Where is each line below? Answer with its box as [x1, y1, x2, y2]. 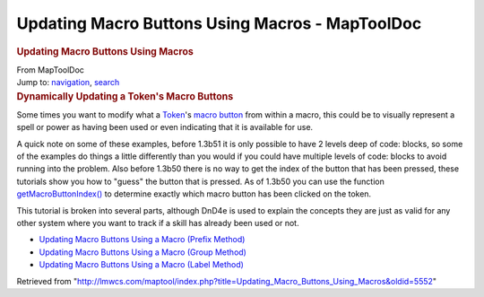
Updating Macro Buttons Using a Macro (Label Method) [39, 259, 244, 270]
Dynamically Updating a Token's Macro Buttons [16, 90, 234, 102]
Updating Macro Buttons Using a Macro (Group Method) [39, 247, 246, 258]
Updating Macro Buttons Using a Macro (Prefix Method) [39, 234, 246, 245]
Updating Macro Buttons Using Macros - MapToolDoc [16, 13, 422, 33]
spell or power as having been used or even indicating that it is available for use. [16, 122, 314, 133]
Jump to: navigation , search [16, 77, 120, 88]
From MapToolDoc [16, 64, 85, 75]
